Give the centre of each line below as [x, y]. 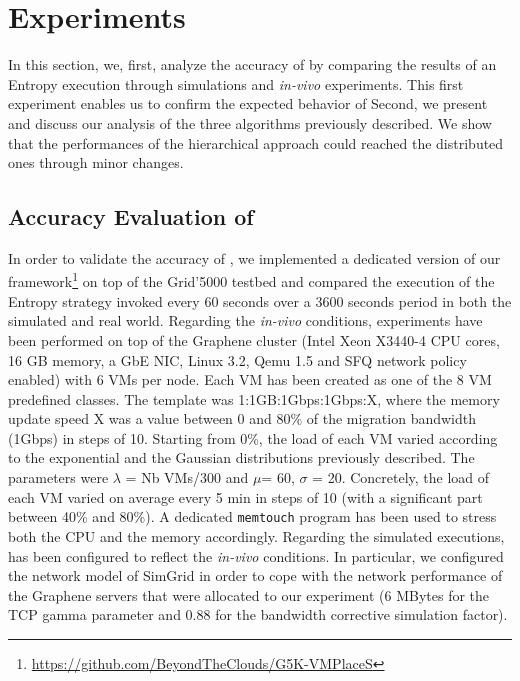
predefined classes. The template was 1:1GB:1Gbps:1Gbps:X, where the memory [254, 398]
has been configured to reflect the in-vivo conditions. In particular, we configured [256, 555]
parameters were [58, 477]
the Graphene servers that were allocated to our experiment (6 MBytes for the [249, 594]
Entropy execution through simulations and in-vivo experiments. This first [236, 83]
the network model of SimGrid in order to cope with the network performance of [255, 575]
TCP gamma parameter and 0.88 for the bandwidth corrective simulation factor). [258, 614]
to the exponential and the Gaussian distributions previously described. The [241, 457]
